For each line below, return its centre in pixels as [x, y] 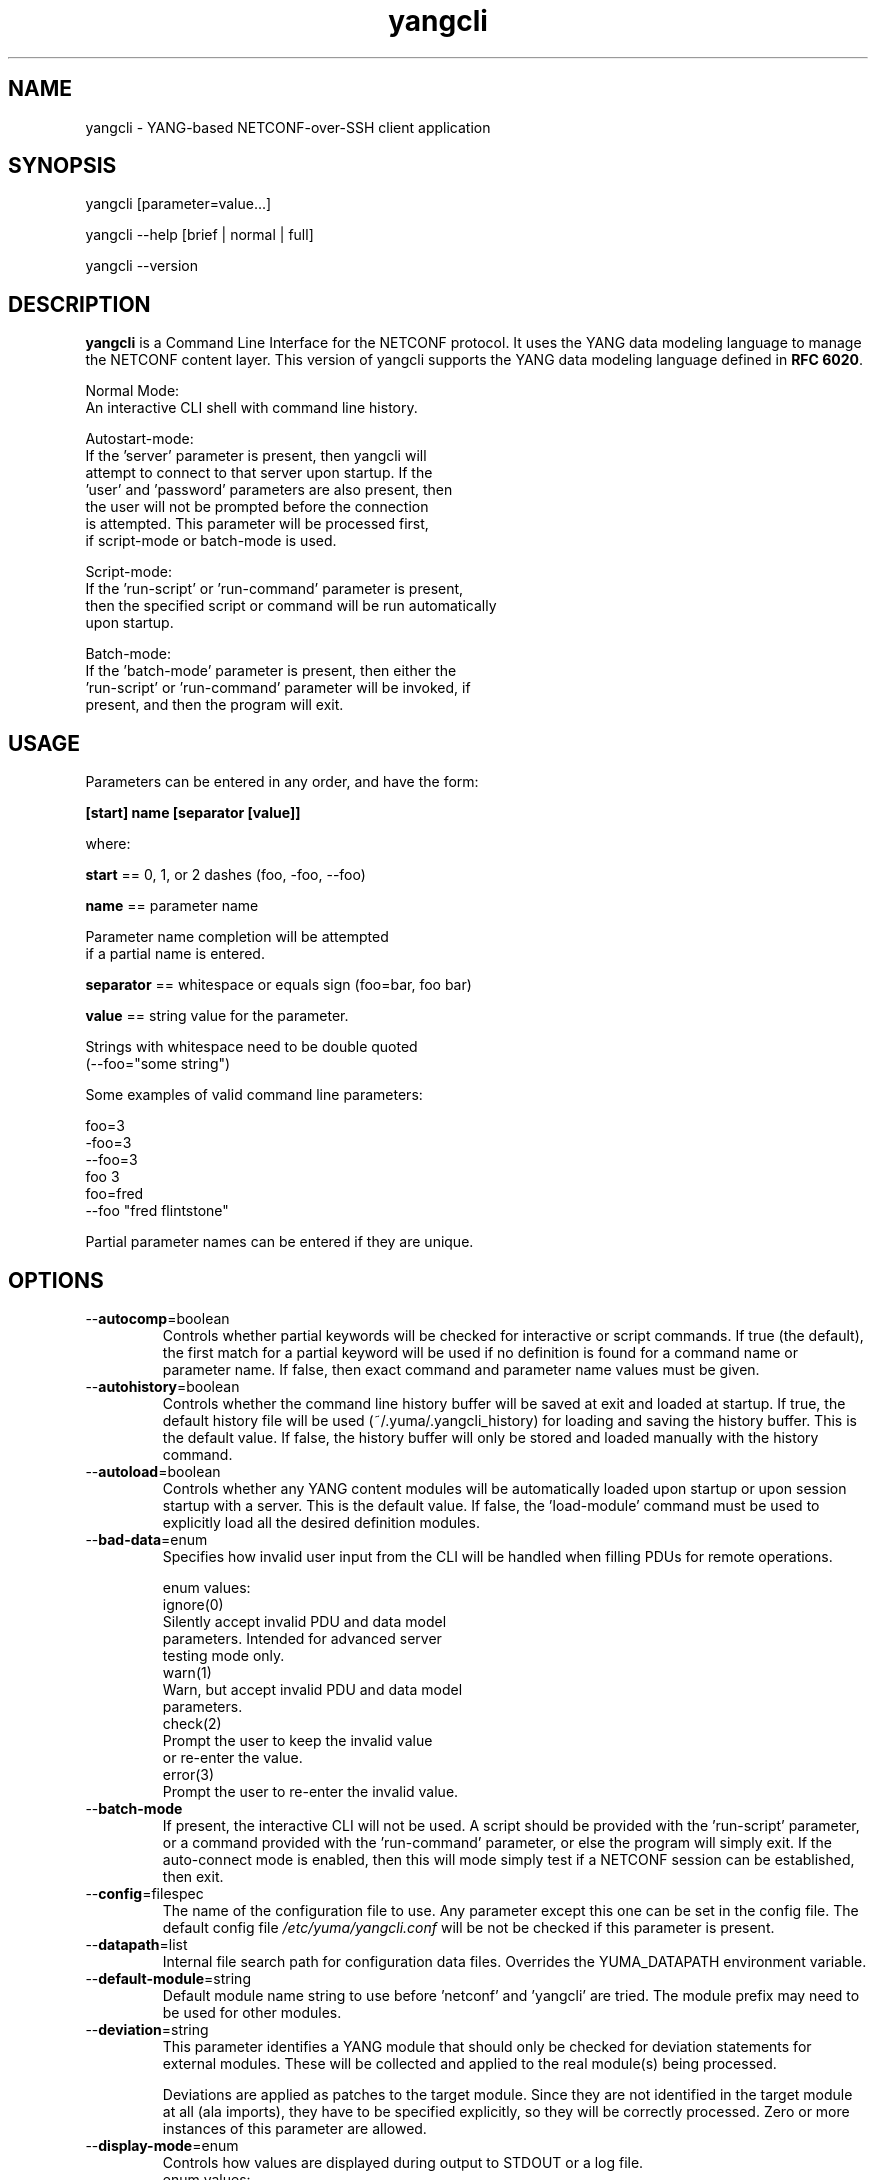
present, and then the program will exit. [214, 705]
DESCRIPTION [79, 304]
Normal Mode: [132, 391]
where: [108, 844]
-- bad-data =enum [146, 1539]
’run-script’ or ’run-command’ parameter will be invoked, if [278, 688]
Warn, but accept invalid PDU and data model [312, 1689]
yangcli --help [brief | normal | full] [199, 235]
